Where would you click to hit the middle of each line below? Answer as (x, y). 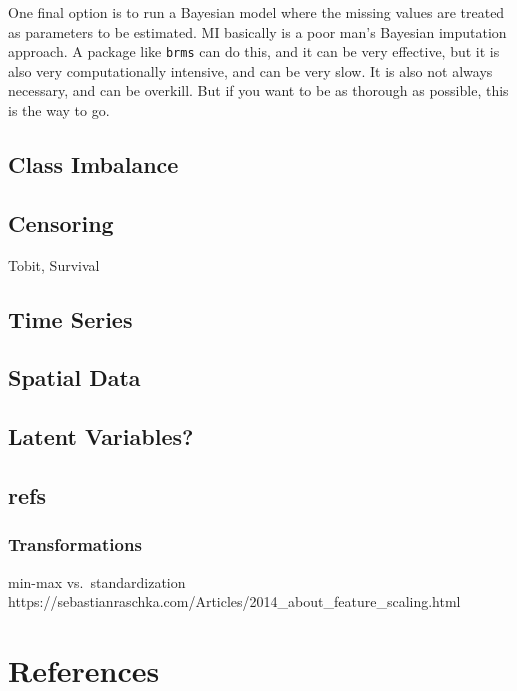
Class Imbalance (93, 164)
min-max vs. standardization (97, 581)
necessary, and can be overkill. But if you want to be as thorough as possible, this (258, 90)
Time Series (70, 318)
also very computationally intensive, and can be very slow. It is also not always (250, 70)
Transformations (75, 544)
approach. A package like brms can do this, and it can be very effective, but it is (254, 51)
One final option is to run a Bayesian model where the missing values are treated (256, 12)
